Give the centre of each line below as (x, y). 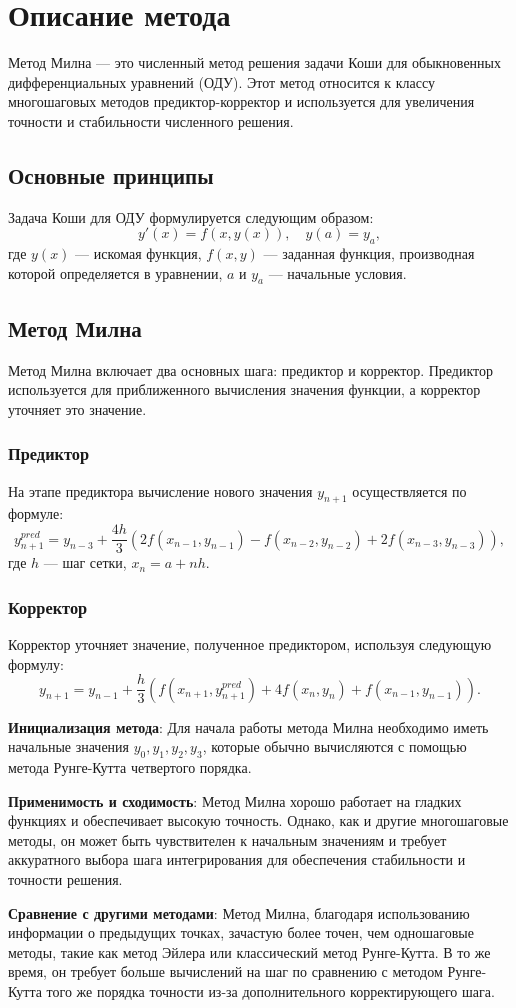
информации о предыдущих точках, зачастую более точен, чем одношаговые (241, 932)
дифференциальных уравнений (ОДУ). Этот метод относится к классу (221, 81)
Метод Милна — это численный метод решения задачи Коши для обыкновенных (254, 62)
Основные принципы (111, 174)
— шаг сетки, (85, 562)
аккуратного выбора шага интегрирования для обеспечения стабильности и (237, 859)
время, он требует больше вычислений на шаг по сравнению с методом (225, 971)
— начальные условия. (337, 272)
